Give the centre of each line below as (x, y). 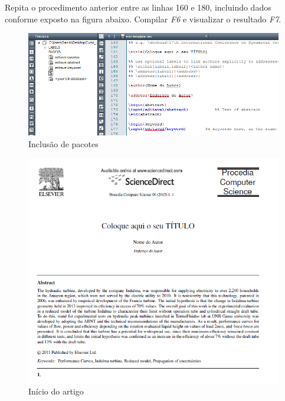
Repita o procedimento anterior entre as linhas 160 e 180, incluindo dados (138, 7)
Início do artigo (56, 391)
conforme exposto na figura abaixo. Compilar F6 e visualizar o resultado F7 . (143, 19)
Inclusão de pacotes (63, 143)
